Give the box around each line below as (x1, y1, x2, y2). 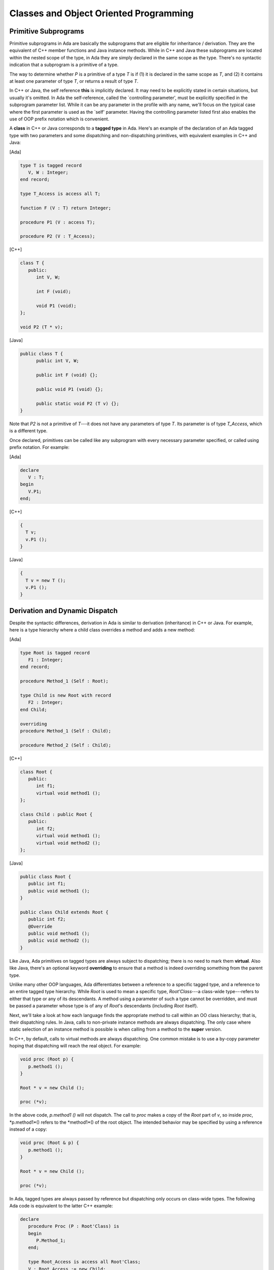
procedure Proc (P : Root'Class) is (28, 1223, 119, 1229)
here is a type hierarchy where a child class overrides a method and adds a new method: (9, 627, 195, 633)
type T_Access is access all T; (20, 191, 101, 197)
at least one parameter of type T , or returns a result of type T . (9, 78, 139, 84)
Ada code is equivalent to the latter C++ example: (9, 1202, 114, 1209)
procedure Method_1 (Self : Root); (20, 678, 109, 684)
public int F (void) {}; (36, 372, 98, 378)
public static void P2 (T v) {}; (36, 400, 119, 406)
